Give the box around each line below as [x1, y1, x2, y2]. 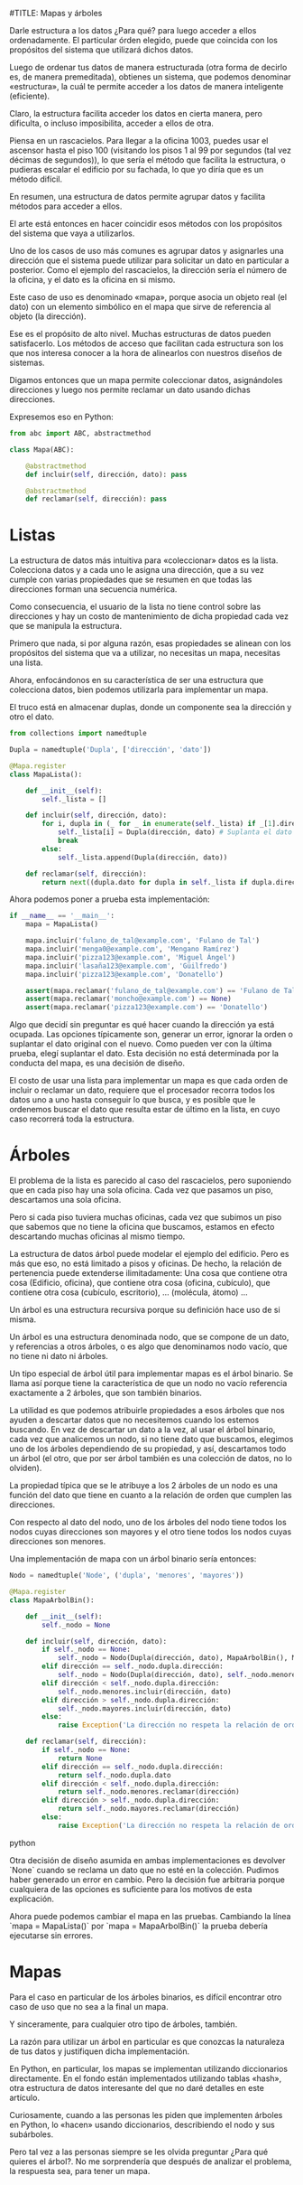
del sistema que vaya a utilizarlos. [9, 228, 135, 239]
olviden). [9, 1463, 42, 1474]
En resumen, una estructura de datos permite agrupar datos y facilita [9, 192, 266, 202]
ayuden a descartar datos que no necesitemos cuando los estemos [9, 1414, 260, 1426]
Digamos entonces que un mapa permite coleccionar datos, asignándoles [9, 375, 283, 385]
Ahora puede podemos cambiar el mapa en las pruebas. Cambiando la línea [9, 1910, 291, 1921]
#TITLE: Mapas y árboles [9, 8, 103, 18]
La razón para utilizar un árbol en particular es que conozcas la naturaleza [9, 2036, 286, 2047]
